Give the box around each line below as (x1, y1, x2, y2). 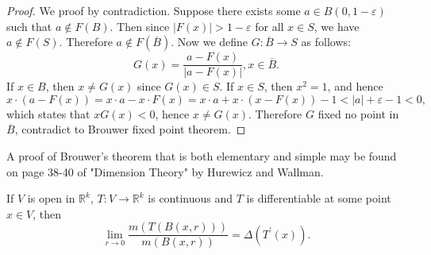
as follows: (301, 33, 351, 50)
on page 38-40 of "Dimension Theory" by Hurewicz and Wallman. (6, 163, 324, 180)
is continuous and (148, 190, 233, 207)
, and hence (327, 78, 383, 95)
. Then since (110, 17, 170, 34)
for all (255, 17, 284, 34)
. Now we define (171, 33, 248, 50)
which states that (6, 105, 90, 122)
